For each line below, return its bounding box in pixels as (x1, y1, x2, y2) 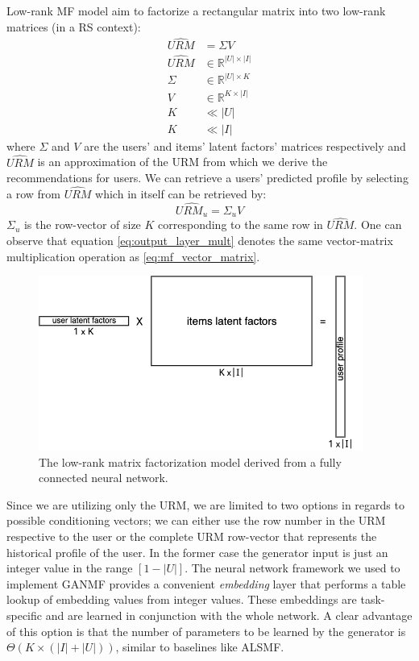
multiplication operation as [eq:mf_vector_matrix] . (6, 247, 260, 264)
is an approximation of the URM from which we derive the (37, 153, 328, 170)
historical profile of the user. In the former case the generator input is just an (6, 543, 388, 560)
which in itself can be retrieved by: (95, 185, 267, 202)
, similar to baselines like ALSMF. (115, 638, 284, 655)
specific (6, 607, 43, 623)
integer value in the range (6, 559, 133, 576)
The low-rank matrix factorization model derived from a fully (39, 453, 342, 470)
